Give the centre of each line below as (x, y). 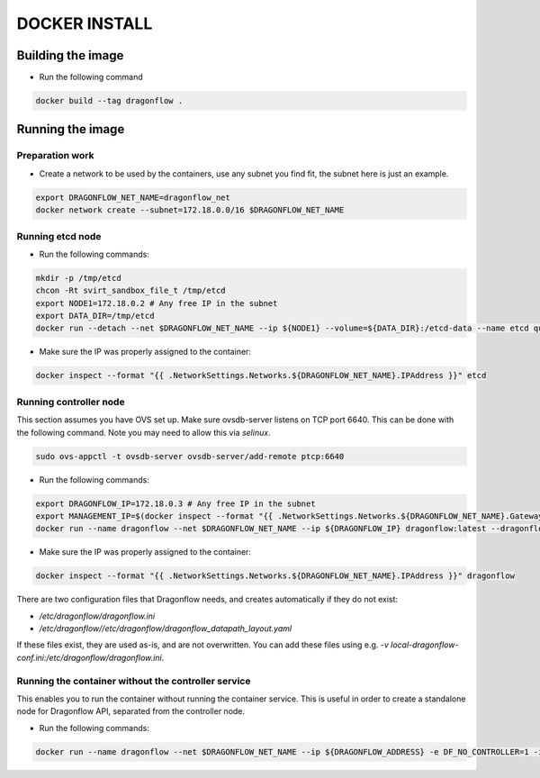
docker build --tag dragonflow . (109, 101)
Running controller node (71, 402)
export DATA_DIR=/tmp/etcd (95, 316)
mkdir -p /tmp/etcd (78, 278)
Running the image (71, 129)
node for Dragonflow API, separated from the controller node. (131, 711)
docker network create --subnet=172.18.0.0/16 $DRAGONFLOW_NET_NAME (190, 210)
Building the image (70, 55)
